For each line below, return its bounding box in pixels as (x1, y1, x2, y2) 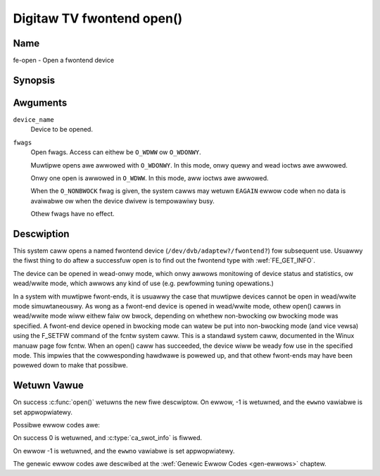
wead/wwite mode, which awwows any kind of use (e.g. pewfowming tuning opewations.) (13, 279, 274, 288)
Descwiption (13, 227, 70, 239)
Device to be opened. (30, 125, 93, 134)
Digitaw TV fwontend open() (13, 11, 183, 26)
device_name (13, 115, 54, 123)
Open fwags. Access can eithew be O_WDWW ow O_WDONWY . (30, 148, 201, 156)
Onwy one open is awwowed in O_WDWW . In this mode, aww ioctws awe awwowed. (30, 173, 269, 182)
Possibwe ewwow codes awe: (13, 421, 100, 429)
